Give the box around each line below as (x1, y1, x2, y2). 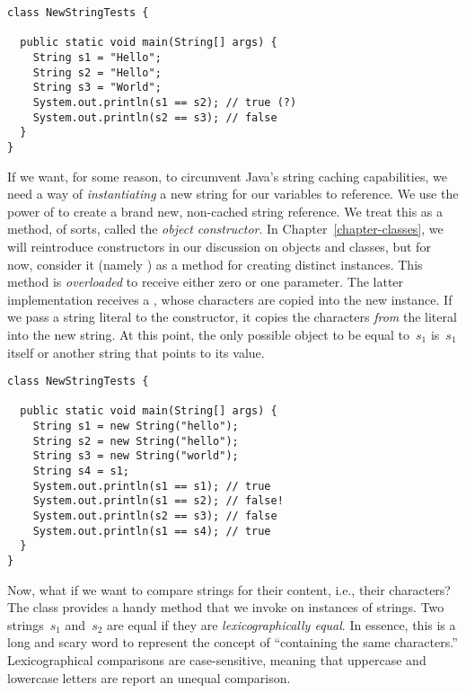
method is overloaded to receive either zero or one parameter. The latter (7, 272, 404, 291)
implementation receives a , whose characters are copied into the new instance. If (7, 289, 453, 308)
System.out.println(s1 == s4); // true (32, 524, 271, 538)
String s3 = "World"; (32, 81, 162, 94)
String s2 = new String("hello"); (32, 434, 239, 448)
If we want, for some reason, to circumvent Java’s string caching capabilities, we (7, 166, 447, 185)
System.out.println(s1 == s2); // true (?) (32, 95, 297, 109)
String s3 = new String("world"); (32, 449, 239, 463)
